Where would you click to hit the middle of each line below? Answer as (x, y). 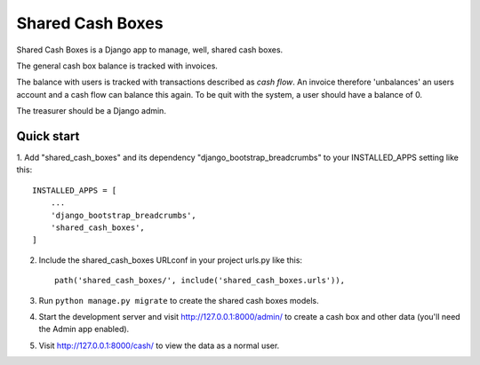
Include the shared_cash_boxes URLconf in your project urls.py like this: (170, 260)
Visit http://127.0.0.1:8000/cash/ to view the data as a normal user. (159, 345)
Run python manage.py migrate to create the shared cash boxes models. (179, 300)
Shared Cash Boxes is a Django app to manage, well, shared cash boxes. (150, 50)
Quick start (48, 136)
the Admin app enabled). (84, 329)
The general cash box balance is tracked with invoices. (117, 66)
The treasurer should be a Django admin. (91, 111)
